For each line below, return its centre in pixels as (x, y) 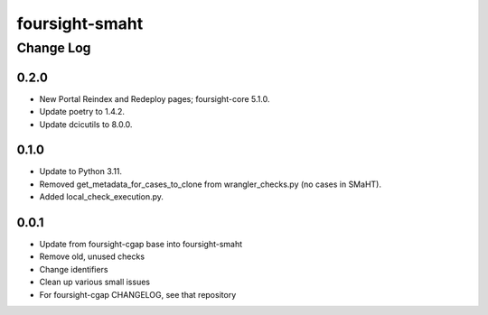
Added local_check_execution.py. (102, 197)
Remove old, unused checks (92, 256)
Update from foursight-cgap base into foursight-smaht (141, 245)
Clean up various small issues (95, 282)
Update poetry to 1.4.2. (82, 112)
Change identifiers (74, 269)
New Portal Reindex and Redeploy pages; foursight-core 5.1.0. (155, 98)
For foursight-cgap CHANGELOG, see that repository (138, 294)
